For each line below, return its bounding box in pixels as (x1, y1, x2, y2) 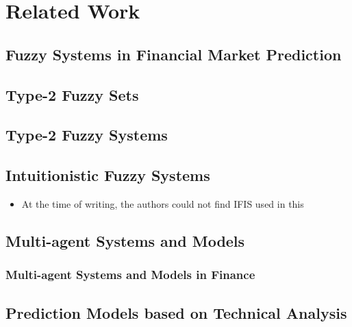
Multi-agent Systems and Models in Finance (5, 266, 255, 283)
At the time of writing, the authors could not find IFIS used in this (21, 196, 304, 210)
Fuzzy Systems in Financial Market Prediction (5, 43, 342, 64)
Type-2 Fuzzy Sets (5, 84, 139, 105)
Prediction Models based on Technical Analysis (5, 302, 347, 323)
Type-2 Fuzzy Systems (5, 124, 168, 145)
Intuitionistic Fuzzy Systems (5, 165, 210, 186)
